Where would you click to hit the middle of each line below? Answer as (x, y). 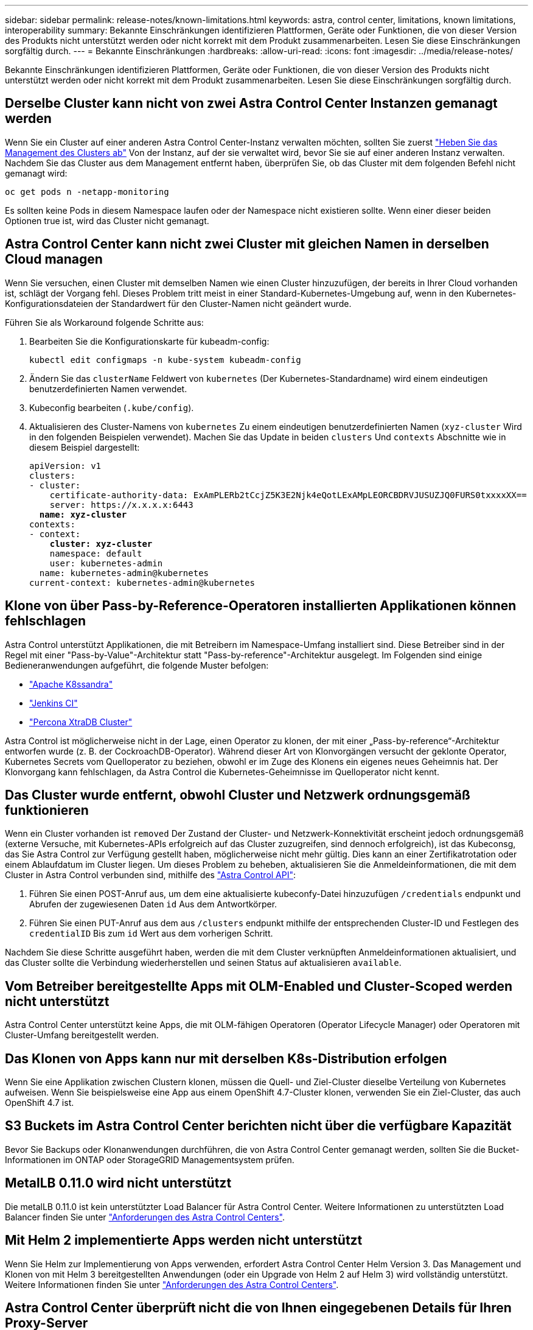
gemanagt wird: (36, 173)
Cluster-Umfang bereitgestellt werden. (82, 1035)
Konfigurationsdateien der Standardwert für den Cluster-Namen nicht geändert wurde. (178, 303)
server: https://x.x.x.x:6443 (121, 505)
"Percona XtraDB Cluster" (81, 722)
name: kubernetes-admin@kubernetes (124, 573)
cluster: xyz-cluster (101, 544)
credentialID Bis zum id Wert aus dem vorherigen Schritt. (151, 934)
